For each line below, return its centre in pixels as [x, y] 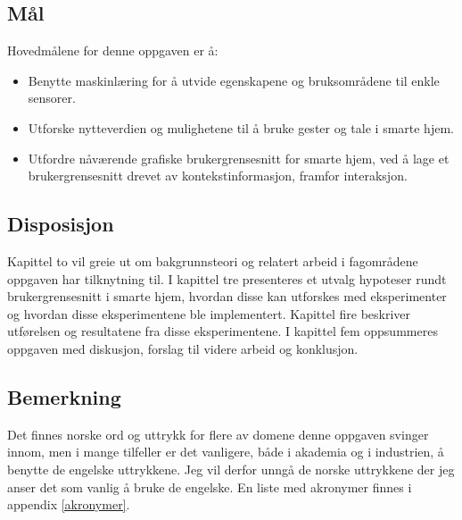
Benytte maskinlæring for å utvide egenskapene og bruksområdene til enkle [234, 80]
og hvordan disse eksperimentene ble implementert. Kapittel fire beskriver [209, 313]
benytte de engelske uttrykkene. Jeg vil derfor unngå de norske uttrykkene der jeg [231, 469]
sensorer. [52, 98]
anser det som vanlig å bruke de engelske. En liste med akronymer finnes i [210, 486]
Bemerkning [64, 396]
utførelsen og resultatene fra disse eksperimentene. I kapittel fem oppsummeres [223, 331]
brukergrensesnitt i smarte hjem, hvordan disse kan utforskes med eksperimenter [227, 296]
